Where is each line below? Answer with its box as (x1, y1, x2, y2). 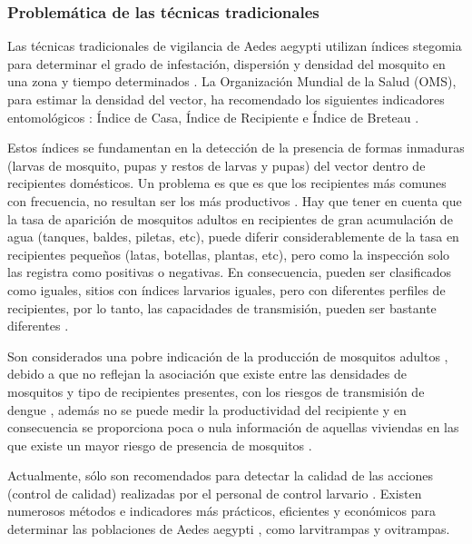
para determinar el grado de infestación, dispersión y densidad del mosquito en (7, 54, 446, 73)
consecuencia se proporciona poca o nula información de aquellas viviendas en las (7, 418, 459, 437)
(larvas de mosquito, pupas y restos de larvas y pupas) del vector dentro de (7, 155, 426, 174)
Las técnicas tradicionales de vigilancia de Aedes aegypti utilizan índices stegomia (7, 36, 462, 55)
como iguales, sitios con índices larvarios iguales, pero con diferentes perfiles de (7, 280, 446, 299)
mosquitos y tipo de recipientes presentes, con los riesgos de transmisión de (7, 381, 425, 401)
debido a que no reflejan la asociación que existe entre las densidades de (7, 364, 407, 383)
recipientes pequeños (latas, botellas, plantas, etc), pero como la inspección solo (7, 244, 450, 263)
